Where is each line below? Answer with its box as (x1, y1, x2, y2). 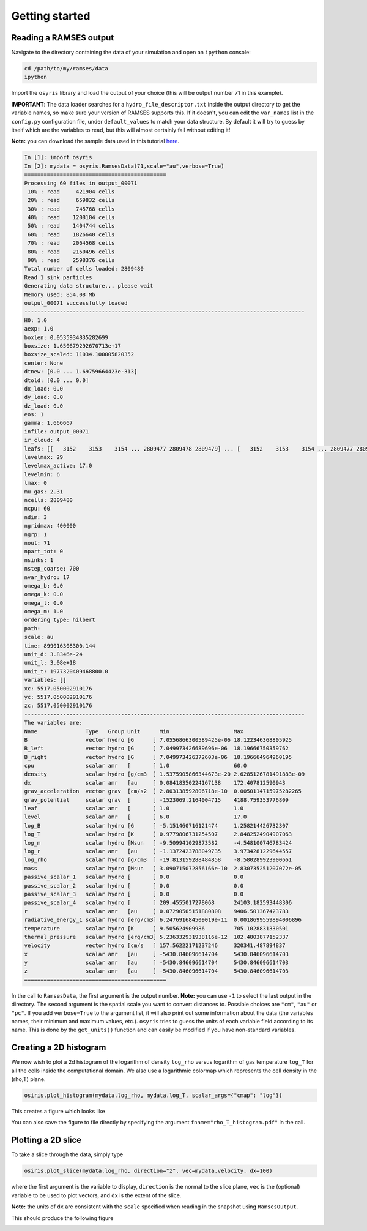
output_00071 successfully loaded (24, 300, 128, 306)
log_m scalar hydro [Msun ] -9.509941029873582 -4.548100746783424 (24, 839, 292, 846)
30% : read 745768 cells (28, 205, 115, 212)
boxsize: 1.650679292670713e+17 (24, 342, 122, 349)
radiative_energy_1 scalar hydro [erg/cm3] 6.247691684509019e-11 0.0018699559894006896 (24, 916, 302, 924)
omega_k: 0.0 (24, 591, 64, 598)
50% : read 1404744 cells (28, 222, 115, 230)
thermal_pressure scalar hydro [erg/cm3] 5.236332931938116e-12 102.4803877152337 (24, 934, 289, 940)
